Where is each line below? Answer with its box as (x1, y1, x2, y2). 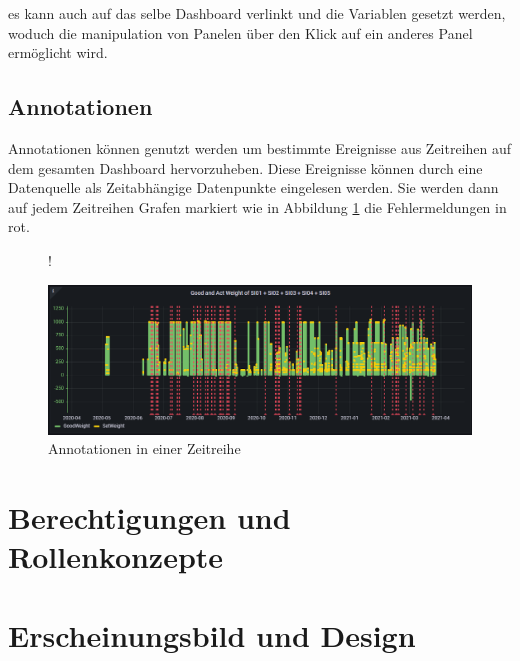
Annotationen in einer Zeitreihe (48, 438, 241, 459)
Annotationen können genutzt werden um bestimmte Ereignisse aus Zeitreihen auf (8, 137, 512, 158)
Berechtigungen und (8, 497, 291, 538)
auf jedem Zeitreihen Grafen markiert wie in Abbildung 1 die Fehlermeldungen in (8, 196, 507, 217)
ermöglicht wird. (8, 42, 108, 63)
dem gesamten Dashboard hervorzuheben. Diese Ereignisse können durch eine (8, 157, 483, 178)
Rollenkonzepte (8, 536, 224, 577)
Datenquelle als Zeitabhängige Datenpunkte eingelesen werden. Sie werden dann (8, 177, 499, 198)
